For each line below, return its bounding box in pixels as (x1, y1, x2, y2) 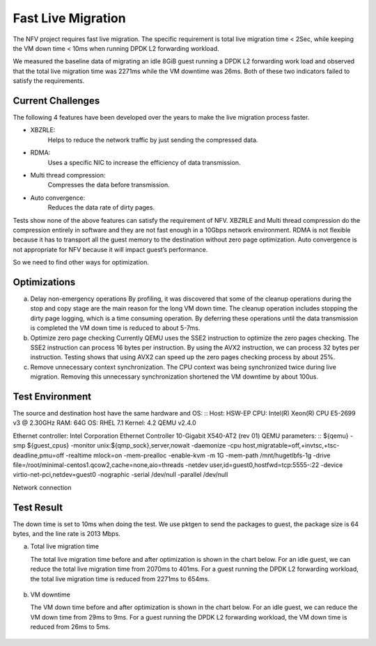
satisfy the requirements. (13, 77, 85, 85)
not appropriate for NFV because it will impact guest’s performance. (13, 245, 208, 253)
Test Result (13, 501, 63, 513)
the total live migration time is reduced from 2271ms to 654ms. (30, 574, 210, 583)
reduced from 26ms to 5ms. (30, 623, 111, 631)
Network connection (13, 483, 72, 491)
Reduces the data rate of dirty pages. (47, 203, 155, 212)
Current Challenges (13, 95, 100, 107)
